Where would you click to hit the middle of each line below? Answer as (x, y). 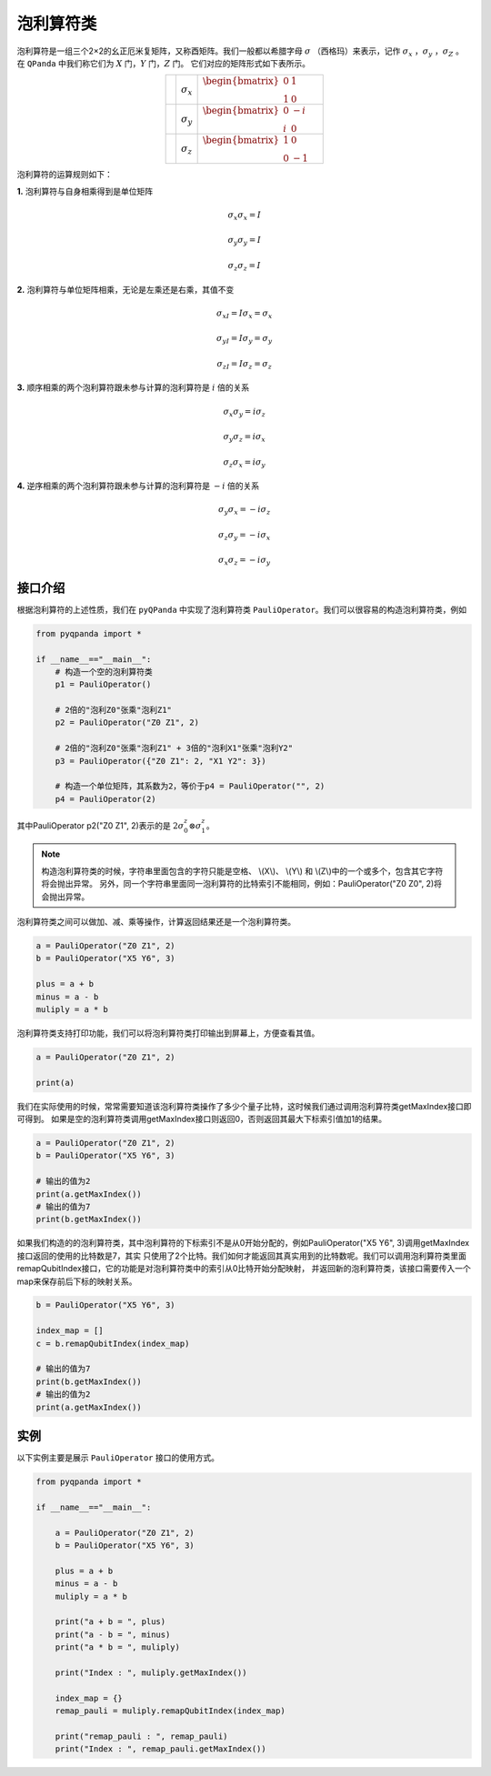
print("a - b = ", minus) (113, 1634)
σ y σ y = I (245, 241)
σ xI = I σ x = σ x (245, 314)
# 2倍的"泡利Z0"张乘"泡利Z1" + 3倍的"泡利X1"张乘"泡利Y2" (174, 748)
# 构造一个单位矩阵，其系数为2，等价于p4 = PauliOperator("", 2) (190, 786)
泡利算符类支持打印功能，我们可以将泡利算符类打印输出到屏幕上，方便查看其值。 (168, 1033)
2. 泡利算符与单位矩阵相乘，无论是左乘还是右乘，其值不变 (125, 289)
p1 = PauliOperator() (103, 685)
